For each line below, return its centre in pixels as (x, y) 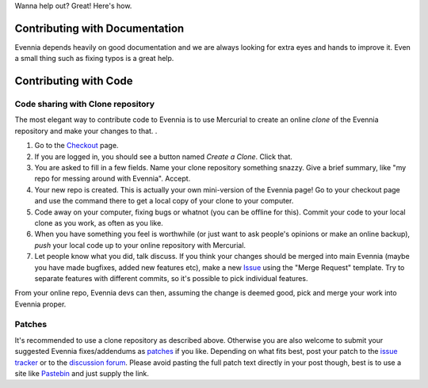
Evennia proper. (40, 304)
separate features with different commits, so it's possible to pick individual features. (171, 278)
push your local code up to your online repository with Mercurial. (140, 245)
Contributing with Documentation (99, 28)
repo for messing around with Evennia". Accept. (113, 179)
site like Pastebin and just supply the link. (82, 374)
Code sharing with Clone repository (84, 105)
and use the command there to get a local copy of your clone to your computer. (164, 201)
